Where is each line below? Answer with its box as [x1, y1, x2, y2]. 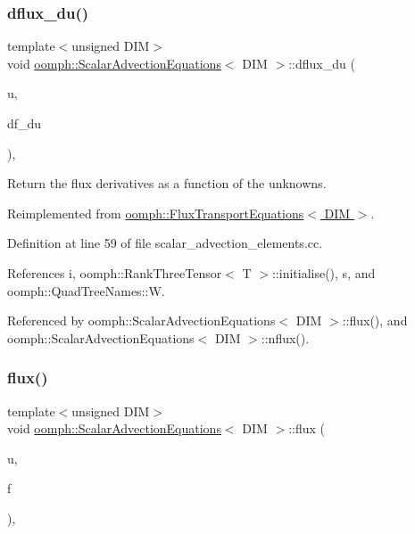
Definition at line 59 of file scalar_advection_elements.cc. [7, 234, 323, 252]
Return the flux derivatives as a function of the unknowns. [7, 174, 327, 193]
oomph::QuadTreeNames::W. [7, 281, 165, 300]
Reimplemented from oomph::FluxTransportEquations [7, 203, 304, 222]
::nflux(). [261, 328, 310, 347]
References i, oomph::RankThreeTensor [7, 263, 222, 282]
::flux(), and [342, 311, 408, 330]
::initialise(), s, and [271, 263, 376, 282]
